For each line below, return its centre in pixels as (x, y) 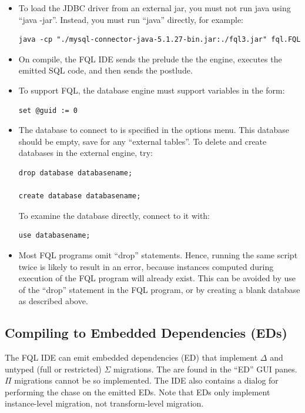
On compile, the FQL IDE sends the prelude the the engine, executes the (150, 59)
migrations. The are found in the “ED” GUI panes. (205, 369)
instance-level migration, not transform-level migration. (104, 403)
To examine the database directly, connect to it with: (114, 215)
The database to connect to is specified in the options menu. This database (154, 130)
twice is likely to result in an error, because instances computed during (146, 266)
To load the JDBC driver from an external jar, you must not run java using (155, 8)
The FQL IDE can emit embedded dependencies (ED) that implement (131, 357)
